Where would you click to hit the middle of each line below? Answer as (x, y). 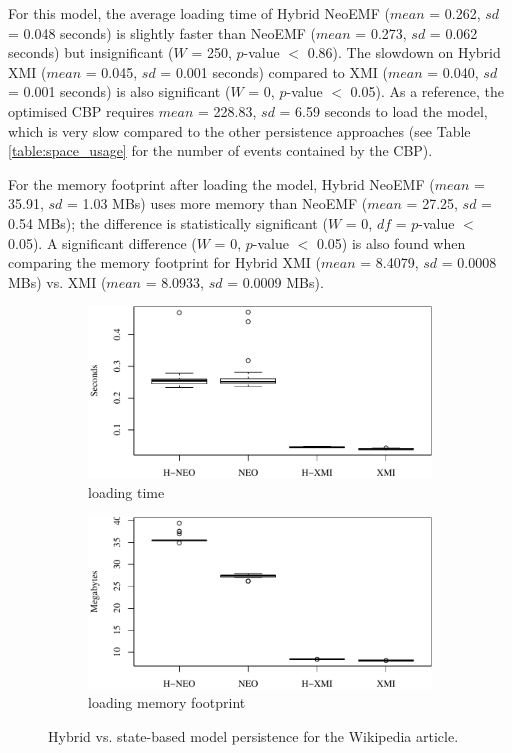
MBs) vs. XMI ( (57, 281)
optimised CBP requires (81, 110)
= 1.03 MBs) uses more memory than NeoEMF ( (217, 203)
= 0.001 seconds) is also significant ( (119, 91)
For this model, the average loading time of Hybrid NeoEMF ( (199, 13)
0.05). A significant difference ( (102, 242)
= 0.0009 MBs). (275, 281)
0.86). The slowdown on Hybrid (404, 52)
